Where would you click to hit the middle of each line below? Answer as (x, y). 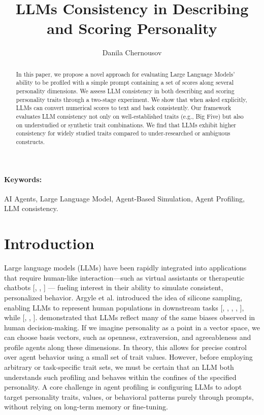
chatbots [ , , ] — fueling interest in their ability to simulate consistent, (114, 287)
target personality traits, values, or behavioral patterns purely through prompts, (129, 396)
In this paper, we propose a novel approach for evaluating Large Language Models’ (125, 74)
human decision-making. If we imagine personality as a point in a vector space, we (132, 327)
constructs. (30, 141)
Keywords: (23, 179)
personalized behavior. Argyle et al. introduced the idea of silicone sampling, (123, 297)
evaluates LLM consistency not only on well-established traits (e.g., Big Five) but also (130, 116)
